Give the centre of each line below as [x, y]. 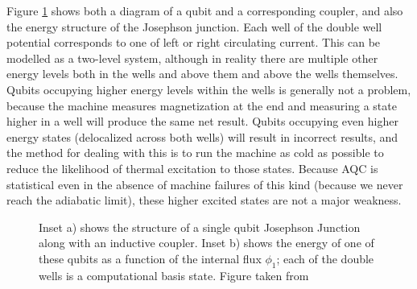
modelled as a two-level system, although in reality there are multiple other [192, 58]
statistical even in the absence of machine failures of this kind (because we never [205, 184]
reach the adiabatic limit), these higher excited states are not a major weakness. [204, 200]
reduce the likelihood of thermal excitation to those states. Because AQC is [192, 168]
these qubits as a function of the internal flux [150, 258]
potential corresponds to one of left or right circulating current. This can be [194, 42]
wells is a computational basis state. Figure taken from [174, 275]
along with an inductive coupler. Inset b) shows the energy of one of [206, 243]
